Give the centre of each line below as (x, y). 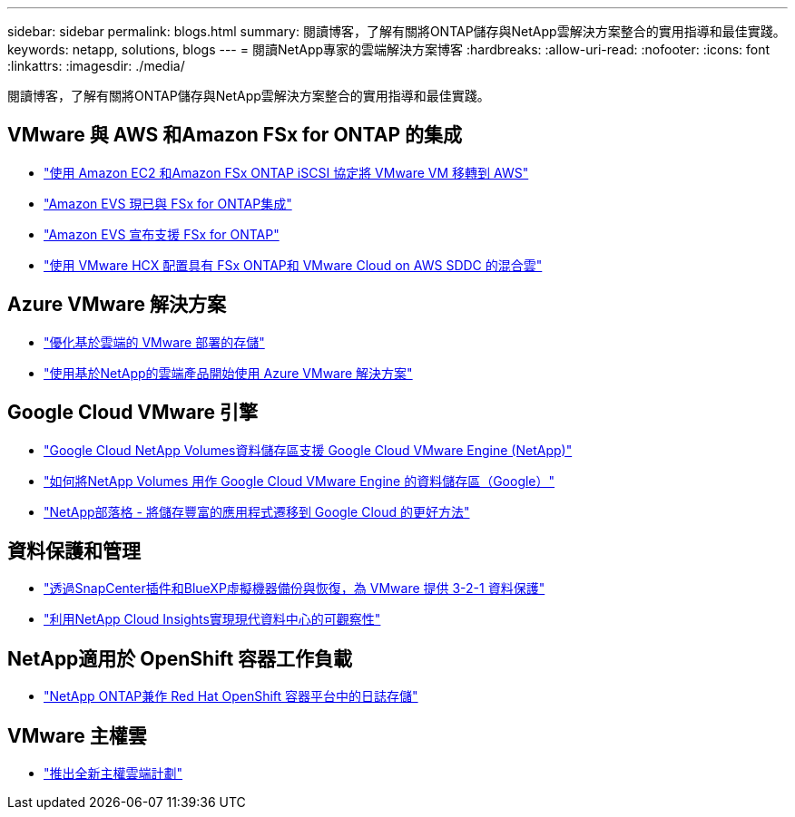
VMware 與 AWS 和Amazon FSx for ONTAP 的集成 (235, 135)
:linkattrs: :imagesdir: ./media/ (96, 66)
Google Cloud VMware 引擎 (133, 413)
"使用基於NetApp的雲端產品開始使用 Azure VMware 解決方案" (228, 373)
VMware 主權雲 (77, 735)
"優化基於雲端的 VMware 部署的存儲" (154, 342)
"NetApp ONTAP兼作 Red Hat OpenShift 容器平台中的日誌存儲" (231, 696)
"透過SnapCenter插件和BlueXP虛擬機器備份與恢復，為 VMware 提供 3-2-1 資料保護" (294, 588)
